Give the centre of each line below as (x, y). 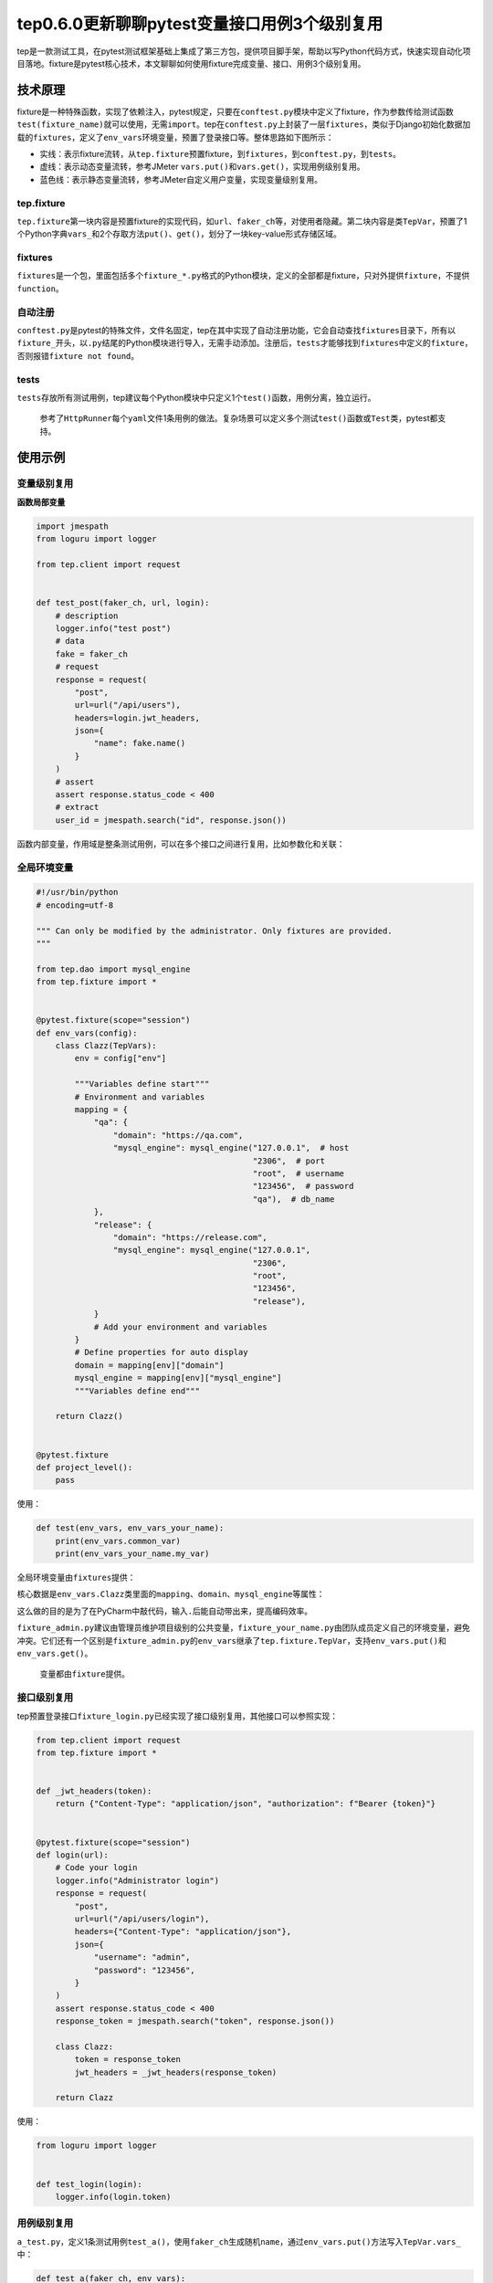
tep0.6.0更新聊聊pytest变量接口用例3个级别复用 (200, 24)
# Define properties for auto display (161, 1352)
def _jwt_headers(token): (94, 1791)
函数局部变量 (41, 501)
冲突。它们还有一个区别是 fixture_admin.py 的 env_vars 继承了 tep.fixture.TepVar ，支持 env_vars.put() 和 (232, 1640)
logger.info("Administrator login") (137, 1880)
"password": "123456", (144, 1970)
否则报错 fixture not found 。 (78, 355)
